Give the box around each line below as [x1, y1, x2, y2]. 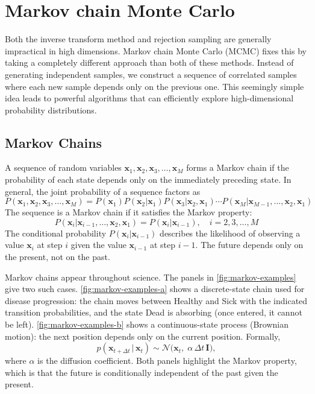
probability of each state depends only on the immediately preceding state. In [5, 173, 292, 186]
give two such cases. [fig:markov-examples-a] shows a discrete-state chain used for [5, 282, 305, 295]
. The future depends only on [195, 238, 304, 251]
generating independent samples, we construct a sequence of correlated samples [5, 68, 297, 80]
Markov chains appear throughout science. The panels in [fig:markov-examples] [5, 270, 296, 283]
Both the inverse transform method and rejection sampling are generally [5, 33, 272, 45]
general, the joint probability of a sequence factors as [5, 185, 201, 197]
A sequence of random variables [5, 161, 122, 174]
